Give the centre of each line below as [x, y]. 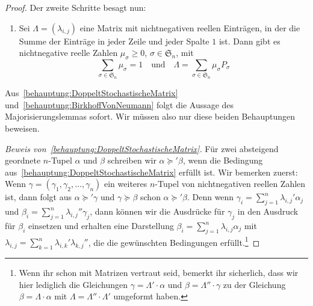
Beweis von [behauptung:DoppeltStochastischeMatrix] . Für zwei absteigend [142, 148]
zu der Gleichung [254, 284]
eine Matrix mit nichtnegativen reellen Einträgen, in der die [190, 27]
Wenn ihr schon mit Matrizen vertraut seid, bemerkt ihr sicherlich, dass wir [159, 273]
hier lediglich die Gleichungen [73, 284]
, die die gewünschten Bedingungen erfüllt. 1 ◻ [174, 241]
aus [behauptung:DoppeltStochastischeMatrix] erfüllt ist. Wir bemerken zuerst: [151, 172]
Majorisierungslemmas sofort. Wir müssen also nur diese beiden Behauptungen [150, 116]
